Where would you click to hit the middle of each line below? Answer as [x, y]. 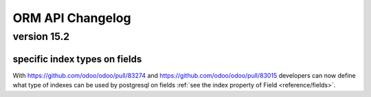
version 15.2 [41, 36]
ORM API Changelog [72, 18]
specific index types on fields [77, 59]
